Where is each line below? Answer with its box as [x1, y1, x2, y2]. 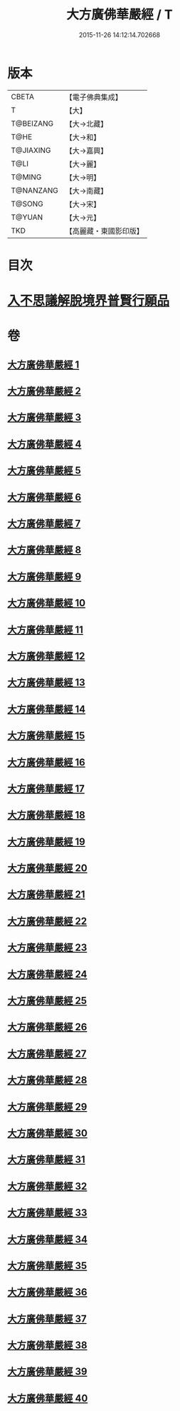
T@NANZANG [11, 185, 59, 195]
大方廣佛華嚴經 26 [7, 1021, 88, 1033]
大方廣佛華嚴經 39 [7, 1365, 88, 1378]
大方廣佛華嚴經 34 [7, 1233, 88, 1245]
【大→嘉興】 [65, 146, 108, 156]
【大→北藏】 [65, 119, 108, 129]
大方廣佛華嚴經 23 [7, 942, 88, 954]
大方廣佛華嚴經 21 [7, 888, 85, 900]
